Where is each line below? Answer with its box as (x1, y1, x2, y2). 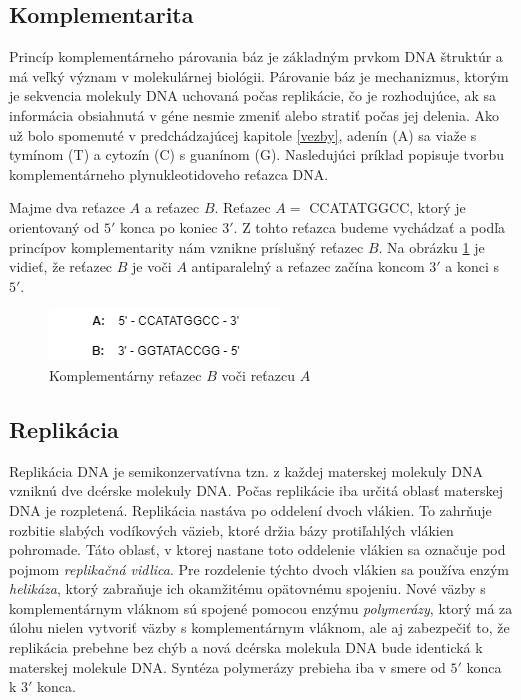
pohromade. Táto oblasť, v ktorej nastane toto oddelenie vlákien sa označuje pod (9, 539, 506, 560)
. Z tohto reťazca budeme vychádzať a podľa (233, 216, 506, 237)
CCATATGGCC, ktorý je (309, 197, 466, 218)
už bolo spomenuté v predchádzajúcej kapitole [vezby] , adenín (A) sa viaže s (9, 124, 477, 145)
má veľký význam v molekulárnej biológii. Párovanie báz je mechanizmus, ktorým (9, 65, 509, 86)
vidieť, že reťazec (9, 256, 113, 277)
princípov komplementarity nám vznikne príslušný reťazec (9, 236, 364, 257)
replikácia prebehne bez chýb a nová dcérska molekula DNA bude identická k (9, 637, 483, 658)
